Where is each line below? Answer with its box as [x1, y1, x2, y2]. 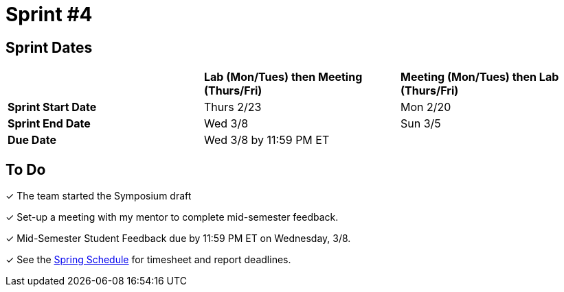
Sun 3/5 [400, 117, 441, 131]
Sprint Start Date [8, 100, 97, 114]
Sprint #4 [5, 3, 93, 26]
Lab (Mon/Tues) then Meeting [203, 70, 363, 84]
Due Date [8, 133, 56, 147]
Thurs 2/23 [203, 100, 262, 114]
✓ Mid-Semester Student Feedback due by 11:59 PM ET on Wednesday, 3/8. [5, 232, 351, 245]
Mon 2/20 [400, 100, 451, 114]
